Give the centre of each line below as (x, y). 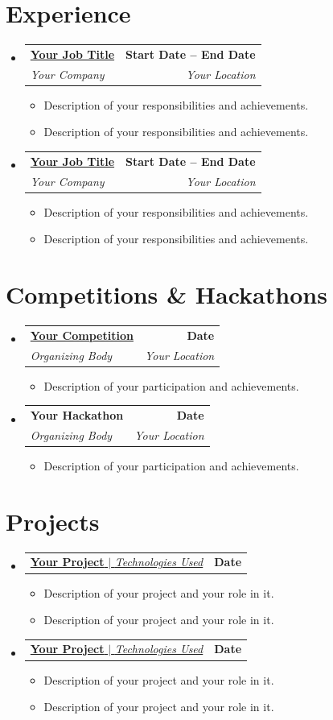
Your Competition (82, 335)
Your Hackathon (77, 415)
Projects (53, 521)
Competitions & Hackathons (166, 294)
